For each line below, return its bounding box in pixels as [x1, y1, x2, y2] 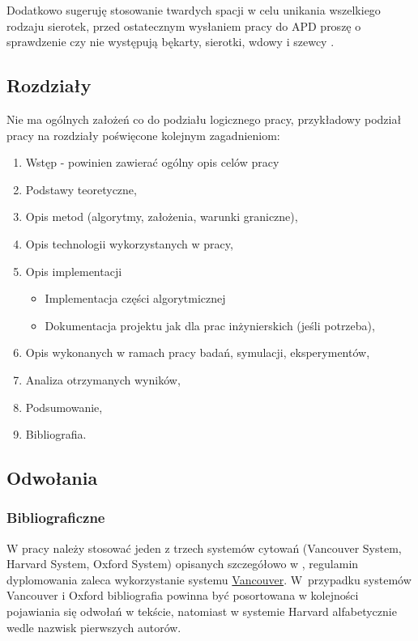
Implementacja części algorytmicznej [45, 290, 226, 307]
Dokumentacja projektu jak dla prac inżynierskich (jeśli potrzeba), [45, 316, 375, 333]
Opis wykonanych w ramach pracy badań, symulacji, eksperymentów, [25, 344, 370, 361]
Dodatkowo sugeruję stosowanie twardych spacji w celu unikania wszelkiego [6, 2, 381, 18]
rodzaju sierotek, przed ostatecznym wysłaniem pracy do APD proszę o [6, 17, 361, 34]
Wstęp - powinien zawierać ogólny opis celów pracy [25, 154, 279, 171]
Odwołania [6, 465, 98, 490]
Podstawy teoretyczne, [25, 180, 137, 197]
